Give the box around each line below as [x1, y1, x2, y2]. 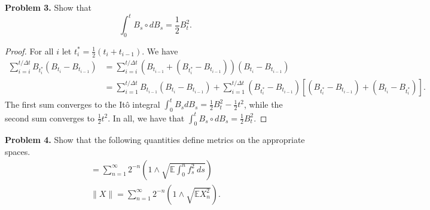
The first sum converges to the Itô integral [5, 98, 160, 110]
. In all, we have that [108, 111, 185, 124]
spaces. [5, 145, 31, 157]
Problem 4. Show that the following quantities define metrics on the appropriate [5, 133, 305, 146]
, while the [244, 98, 283, 110]
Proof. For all [5, 44, 54, 57]
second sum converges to [5, 111, 94, 124]
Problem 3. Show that [5, 1, 92, 13]
